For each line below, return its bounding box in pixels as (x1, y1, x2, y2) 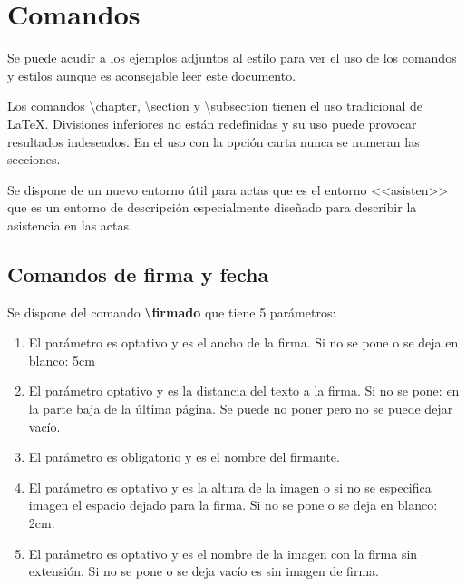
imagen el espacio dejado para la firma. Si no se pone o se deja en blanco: (28, 495, 438, 514)
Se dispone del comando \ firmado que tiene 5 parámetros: (7, 302, 336, 321)
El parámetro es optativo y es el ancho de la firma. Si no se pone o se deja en (28, 333, 459, 352)
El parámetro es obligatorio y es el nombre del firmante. (28, 447, 340, 466)
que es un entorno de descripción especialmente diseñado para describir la (7, 198, 417, 217)
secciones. (7, 150, 61, 169)
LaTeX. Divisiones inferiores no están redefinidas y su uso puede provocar (7, 113, 417, 132)
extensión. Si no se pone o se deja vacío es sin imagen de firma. (28, 562, 379, 581)
